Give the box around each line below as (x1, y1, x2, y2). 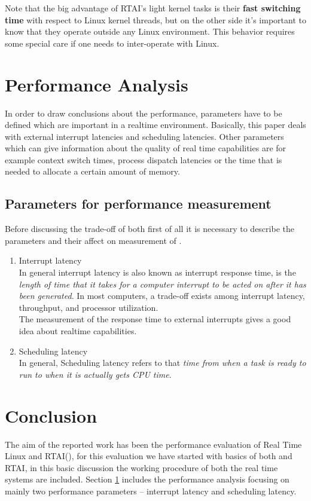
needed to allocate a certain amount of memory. (5, 165, 180, 178)
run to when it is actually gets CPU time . (19, 368, 172, 380)
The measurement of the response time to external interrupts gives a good (19, 313, 291, 325)
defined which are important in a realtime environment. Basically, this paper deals (5, 118, 306, 131)
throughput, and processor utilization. (19, 301, 158, 313)
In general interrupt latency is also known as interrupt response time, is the (19, 266, 296, 279)
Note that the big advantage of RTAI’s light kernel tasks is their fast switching (5, 2, 301, 14)
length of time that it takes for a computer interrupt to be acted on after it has (19, 277, 306, 290)
